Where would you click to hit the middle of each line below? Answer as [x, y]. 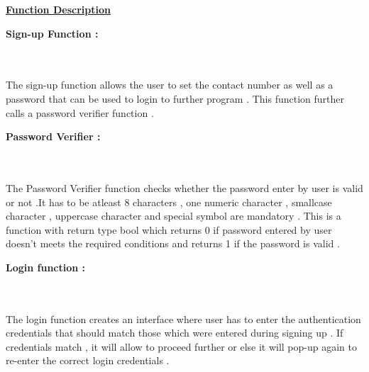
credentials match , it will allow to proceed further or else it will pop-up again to [182, 346]
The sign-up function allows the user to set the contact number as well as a [170, 85]
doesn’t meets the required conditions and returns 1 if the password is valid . [173, 243]
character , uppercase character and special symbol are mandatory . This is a [174, 216]
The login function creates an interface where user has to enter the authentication [183, 319]
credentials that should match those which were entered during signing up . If [175, 333]
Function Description [58, 9]
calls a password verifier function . [80, 112]
